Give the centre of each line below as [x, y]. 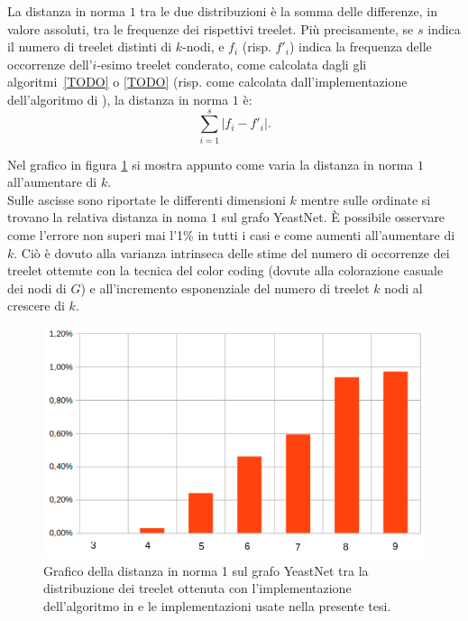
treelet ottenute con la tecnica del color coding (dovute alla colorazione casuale [225, 270]
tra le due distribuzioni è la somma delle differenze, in [289, 11]
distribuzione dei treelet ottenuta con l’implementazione [197, 588]
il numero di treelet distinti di [90, 46]
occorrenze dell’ [50, 64]
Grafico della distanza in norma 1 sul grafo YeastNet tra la [206, 570]
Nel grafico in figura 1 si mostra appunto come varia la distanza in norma [211, 164]
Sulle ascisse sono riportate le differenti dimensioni [147, 199]
